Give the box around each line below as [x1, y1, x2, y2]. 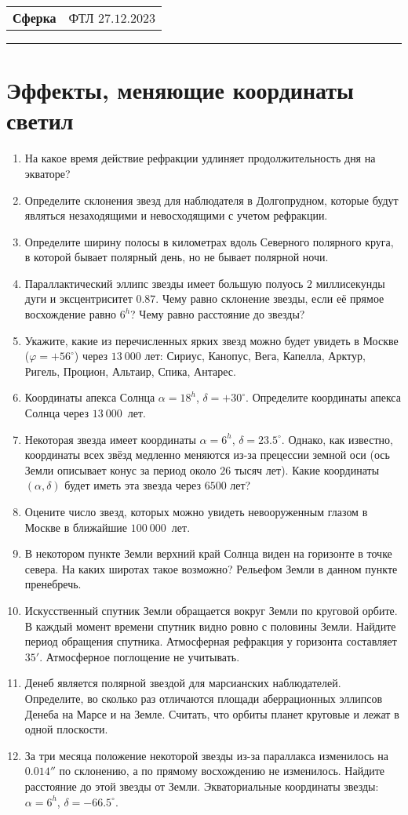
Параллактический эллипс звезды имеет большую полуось [24, 275, 304, 291]
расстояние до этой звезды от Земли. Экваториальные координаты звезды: [24, 777, 379, 794]
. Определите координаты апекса [246, 389, 401, 406]
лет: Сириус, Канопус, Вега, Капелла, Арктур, [144, 347, 366, 364]
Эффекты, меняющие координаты [6, 74, 354, 106]
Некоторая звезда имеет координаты [24, 431, 196, 447]
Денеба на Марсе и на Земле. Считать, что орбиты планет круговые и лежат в [24, 705, 399, 722]
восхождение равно [24, 306, 116, 322]
